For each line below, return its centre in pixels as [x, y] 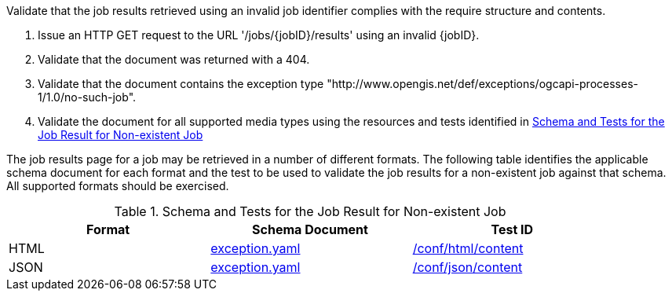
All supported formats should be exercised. [118, 186]
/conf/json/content [467, 267]
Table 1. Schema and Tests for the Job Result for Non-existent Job [310, 211]
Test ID [512, 229]
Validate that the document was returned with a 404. [174, 59]
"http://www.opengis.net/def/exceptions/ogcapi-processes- [482, 84]
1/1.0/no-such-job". [87, 97]
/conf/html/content [468, 248]
